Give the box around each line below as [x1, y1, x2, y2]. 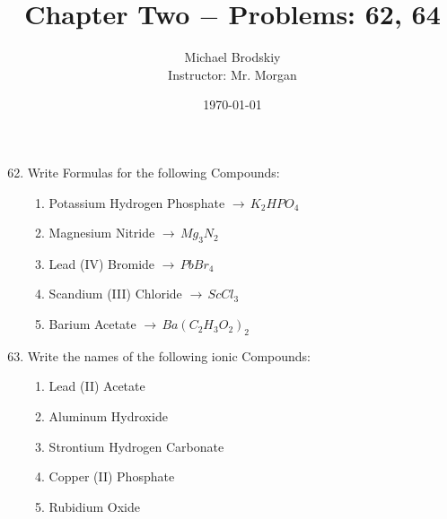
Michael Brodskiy [184, 48, 281, 66]
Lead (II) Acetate [48, 376, 145, 395]
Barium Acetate [48, 315, 136, 333]
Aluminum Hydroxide [48, 407, 168, 426]
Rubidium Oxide [48, 497, 140, 515]
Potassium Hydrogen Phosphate [48, 193, 225, 212]
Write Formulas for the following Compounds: [27, 162, 280, 181]
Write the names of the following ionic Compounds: [27, 346, 311, 365]
